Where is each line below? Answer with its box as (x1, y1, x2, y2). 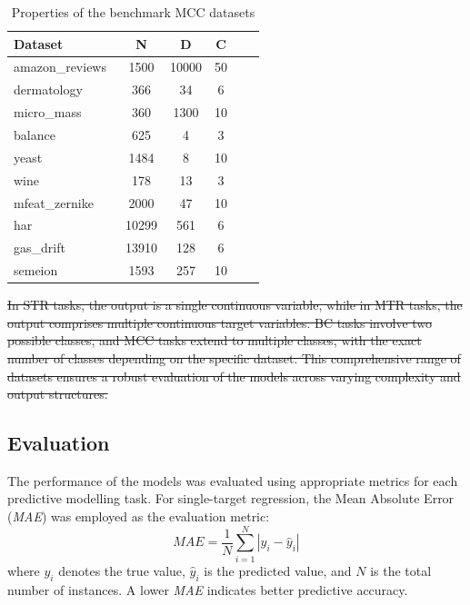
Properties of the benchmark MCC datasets (11, 3, 255, 21)
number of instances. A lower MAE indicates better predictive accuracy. (7, 580, 408, 599)
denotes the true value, (58, 560, 185, 580)
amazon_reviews (14, 57, 106, 76)
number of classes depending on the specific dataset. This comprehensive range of (7, 348, 461, 367)
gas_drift (14, 238, 65, 257)
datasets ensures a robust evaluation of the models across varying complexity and (7, 366, 461, 385)
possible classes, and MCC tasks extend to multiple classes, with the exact (7, 331, 422, 350)
